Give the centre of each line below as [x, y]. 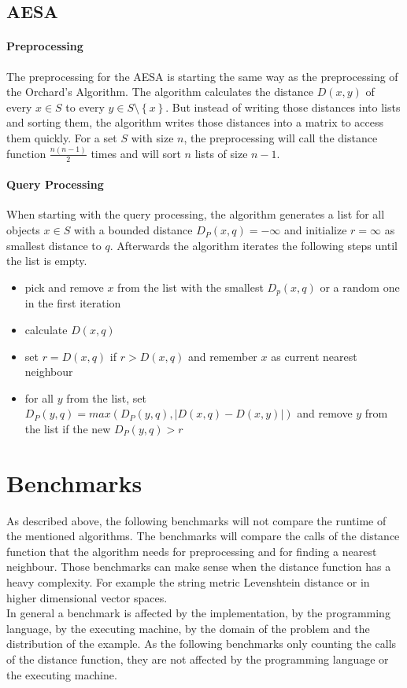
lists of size [221, 153]
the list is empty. [47, 261]
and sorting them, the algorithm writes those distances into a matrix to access [195, 122]
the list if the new [68, 428]
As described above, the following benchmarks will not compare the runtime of [196, 520]
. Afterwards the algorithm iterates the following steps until [253, 245]
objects [23, 230]
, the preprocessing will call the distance [281, 137]
